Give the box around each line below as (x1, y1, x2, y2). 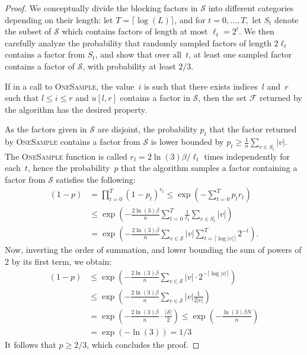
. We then (239, 25, 274, 37)
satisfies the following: (56, 173, 136, 185)
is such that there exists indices (143, 80, 258, 92)
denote (274, 13, 299, 26)
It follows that (5, 338, 56, 350)
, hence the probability (27, 161, 110, 174)
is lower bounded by (151, 135, 224, 148)
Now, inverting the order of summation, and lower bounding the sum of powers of (5, 243, 302, 256)
